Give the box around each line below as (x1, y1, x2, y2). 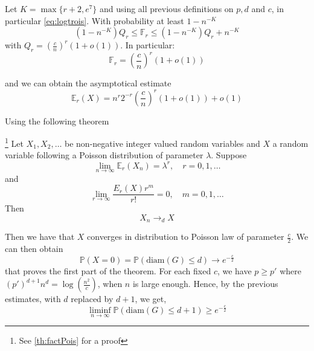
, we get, (135, 292, 167, 305)
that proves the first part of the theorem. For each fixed (5, 264, 211, 277)
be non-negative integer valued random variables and (65, 137, 260, 149)
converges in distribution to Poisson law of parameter (87, 230, 284, 243)
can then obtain (5, 242, 63, 255)
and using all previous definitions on (100, 2, 234, 14)
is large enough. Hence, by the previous (132, 277, 278, 290)
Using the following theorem (5, 114, 109, 127)
